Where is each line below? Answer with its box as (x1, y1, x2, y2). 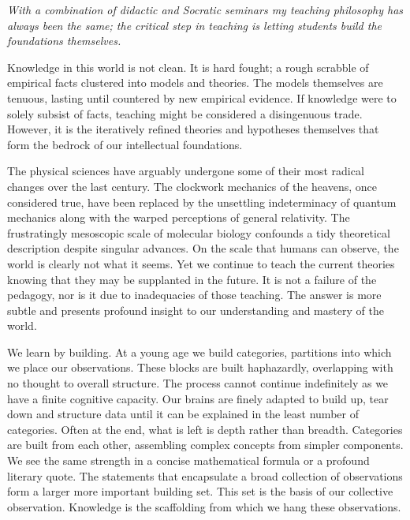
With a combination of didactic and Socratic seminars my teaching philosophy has (7, 2, 404, 17)
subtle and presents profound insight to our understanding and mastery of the (7, 301, 384, 318)
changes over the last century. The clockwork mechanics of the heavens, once (7, 178, 377, 194)
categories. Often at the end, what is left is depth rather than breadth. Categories (7, 421, 403, 437)
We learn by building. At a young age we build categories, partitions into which (7, 343, 392, 360)
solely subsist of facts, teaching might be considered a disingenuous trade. (7, 105, 363, 122)
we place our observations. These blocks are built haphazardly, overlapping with (7, 359, 393, 376)
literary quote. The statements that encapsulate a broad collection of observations (7, 467, 403, 484)
